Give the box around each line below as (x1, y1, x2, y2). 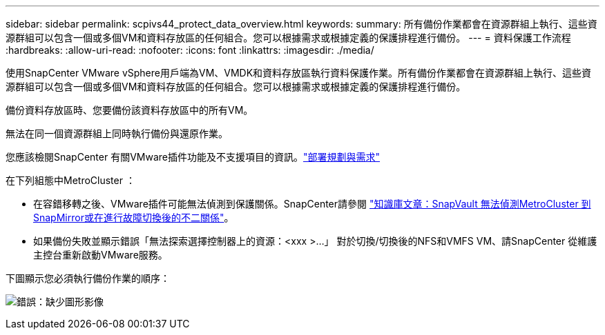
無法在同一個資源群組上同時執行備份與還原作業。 (6, 128, 228, 139)
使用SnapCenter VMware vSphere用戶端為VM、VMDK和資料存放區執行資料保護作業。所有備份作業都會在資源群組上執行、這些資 (6, 67, 592, 79)
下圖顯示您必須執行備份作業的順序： (6, 272, 170, 284)
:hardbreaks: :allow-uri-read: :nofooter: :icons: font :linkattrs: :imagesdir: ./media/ (6, 44, 374, 56)
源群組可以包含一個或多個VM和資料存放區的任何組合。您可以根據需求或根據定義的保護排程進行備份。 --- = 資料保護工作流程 (6, 32, 571, 43)
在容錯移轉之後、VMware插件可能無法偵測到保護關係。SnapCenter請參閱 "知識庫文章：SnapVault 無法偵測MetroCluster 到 (33, 198, 591, 210)
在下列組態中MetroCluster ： (6, 174, 135, 186)
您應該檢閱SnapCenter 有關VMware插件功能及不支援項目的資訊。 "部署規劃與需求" (6, 151, 381, 163)
